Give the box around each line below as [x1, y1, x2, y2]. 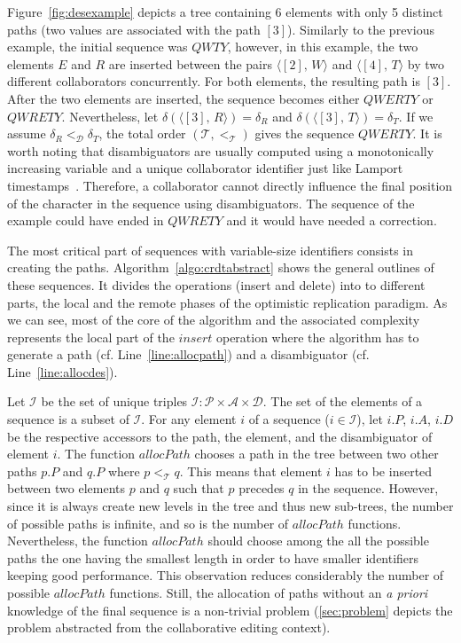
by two [407, 54, 445, 73]
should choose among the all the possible [207, 531, 429, 550]
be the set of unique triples [41, 392, 188, 411]
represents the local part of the [7, 327, 175, 346]
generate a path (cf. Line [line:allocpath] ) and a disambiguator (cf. [7, 345, 370, 364]
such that [173, 479, 224, 498]
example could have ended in [7, 211, 164, 230]
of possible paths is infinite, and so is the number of [7, 514, 289, 532]
